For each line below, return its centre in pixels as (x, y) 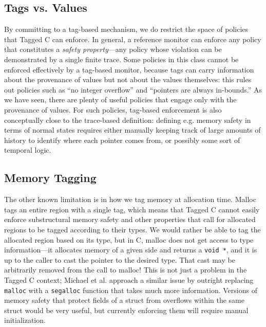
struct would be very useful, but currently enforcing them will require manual (126, 310)
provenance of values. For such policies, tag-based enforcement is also (113, 109)
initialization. (25, 320)
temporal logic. (28, 150)
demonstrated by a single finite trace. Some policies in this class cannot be (121, 59)
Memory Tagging (50, 178)
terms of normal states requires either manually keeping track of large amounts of (132, 130)
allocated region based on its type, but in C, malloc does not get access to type (129, 239)
